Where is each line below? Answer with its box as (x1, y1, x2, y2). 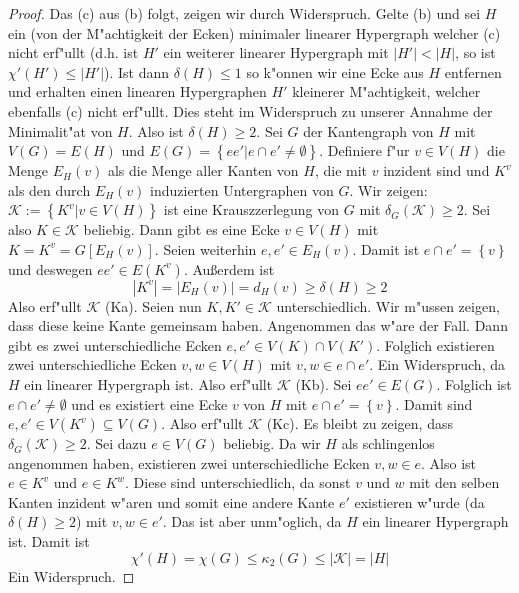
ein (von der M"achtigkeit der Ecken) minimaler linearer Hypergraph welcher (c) (8, 22, 501, 43)
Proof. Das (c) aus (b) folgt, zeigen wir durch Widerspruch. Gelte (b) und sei (8, 3, 481, 23)
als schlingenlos (341, 433, 435, 454)
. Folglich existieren (376, 334, 495, 355)
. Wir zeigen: (349, 179, 428, 200)
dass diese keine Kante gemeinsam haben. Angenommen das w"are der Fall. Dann (8, 315, 508, 336)
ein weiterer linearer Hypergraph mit (163, 42, 389, 63)
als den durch (8, 179, 91, 200)
